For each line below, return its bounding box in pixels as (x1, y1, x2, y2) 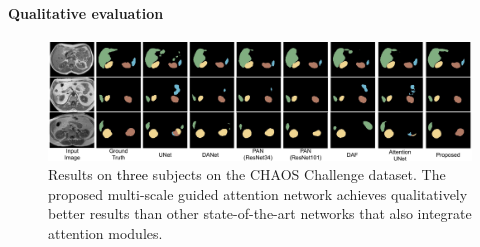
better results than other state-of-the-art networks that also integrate (48, 203, 472, 224)
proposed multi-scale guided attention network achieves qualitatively (48, 183, 468, 204)
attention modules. (48, 223, 163, 243)
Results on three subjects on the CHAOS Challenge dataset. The (48, 164, 446, 185)
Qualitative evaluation (8, 2, 164, 23)
